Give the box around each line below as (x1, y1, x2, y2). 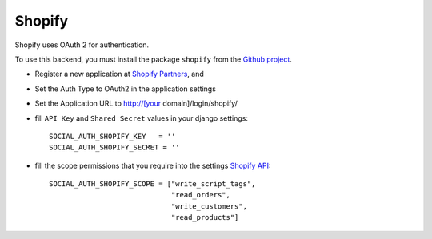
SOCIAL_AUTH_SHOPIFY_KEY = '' (49, 132, 176, 141)
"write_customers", (170, 201, 248, 211)
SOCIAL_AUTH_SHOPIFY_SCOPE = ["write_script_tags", (49, 180, 256, 189)
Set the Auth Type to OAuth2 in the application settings (34, 84, 216, 94)
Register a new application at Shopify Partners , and (34, 69, 204, 79)
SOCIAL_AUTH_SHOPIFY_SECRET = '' (49, 143, 180, 152)
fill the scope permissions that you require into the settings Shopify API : (34, 161, 271, 170)
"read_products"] (170, 213, 239, 222)
